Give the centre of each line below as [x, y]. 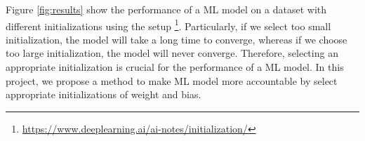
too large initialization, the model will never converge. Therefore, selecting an [172, 53]
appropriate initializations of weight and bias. [104, 94]
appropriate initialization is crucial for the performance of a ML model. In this [175, 67]
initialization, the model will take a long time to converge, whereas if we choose [177, 39]
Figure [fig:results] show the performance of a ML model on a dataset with [166, 9]
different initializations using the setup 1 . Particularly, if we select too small [168, 25]
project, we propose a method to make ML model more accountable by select [172, 80]
